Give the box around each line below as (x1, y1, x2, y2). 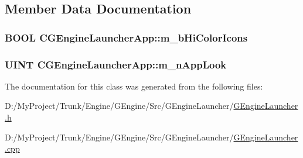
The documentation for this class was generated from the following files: (5, 80, 263, 92)
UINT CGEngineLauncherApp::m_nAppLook (5, 57, 227, 71)
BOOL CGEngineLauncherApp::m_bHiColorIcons (5, 30, 248, 44)
